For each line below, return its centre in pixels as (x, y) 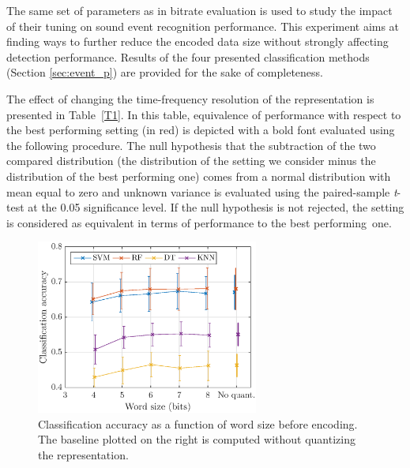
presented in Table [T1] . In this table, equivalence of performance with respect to (204, 114)
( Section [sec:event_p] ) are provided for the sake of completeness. (165, 72)
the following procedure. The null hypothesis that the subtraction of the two (191, 145)
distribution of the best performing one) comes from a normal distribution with (199, 176)
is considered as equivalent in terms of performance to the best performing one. (199, 222)
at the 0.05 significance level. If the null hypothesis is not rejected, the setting (216, 207)
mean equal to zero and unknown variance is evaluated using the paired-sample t (202, 191)
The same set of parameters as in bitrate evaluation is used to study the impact (199, 10)
